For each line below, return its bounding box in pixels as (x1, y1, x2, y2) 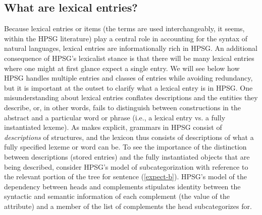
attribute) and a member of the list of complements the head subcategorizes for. (4, 200, 252, 211)
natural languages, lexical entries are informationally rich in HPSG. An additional (4, 43, 257, 53)
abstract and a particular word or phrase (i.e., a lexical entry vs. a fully (4, 112, 226, 122)
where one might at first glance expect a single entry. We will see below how (4, 62, 240, 73)
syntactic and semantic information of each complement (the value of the (4, 191, 230, 201)
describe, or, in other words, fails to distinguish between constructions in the (4, 102, 241, 112)
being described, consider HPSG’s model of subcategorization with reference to (4, 161, 248, 172)
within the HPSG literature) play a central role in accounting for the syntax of (4, 33, 248, 43)
